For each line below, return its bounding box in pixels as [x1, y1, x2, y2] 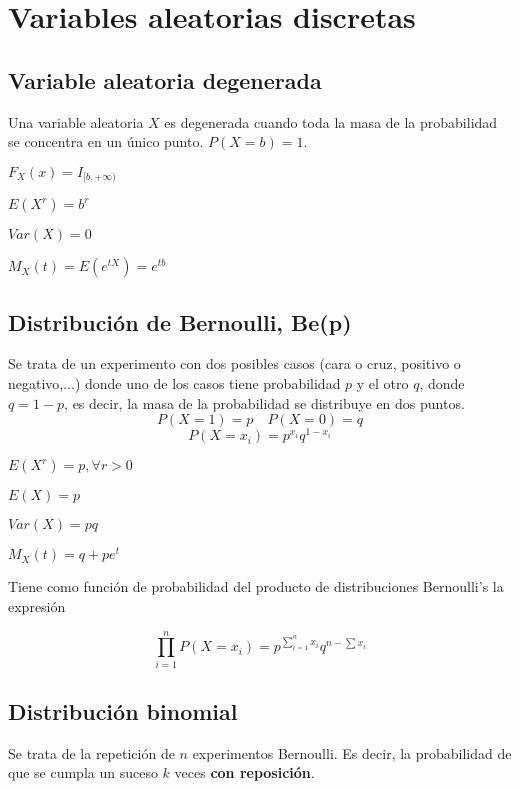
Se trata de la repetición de [8, 742, 175, 763]
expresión [8, 595, 66, 616]
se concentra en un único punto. [8, 131, 204, 152]
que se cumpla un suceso [8, 762, 158, 783]
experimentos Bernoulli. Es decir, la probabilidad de [192, 742, 512, 763]
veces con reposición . [174, 762, 315, 783]
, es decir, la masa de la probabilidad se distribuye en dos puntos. [64, 392, 465, 413]
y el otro [356, 373, 409, 394]
